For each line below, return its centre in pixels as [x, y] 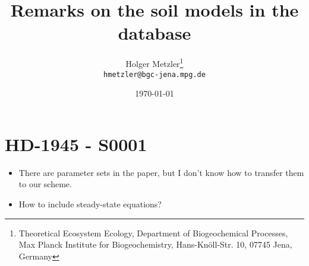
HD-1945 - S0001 [76, 144]
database [154, 33]
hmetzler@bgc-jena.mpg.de [154, 74]
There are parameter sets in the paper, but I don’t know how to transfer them [161, 172]
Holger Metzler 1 [154, 63]
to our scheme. [45, 184]
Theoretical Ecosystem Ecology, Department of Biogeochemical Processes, [153, 233]
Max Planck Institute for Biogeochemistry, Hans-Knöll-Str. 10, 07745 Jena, [155, 244]
